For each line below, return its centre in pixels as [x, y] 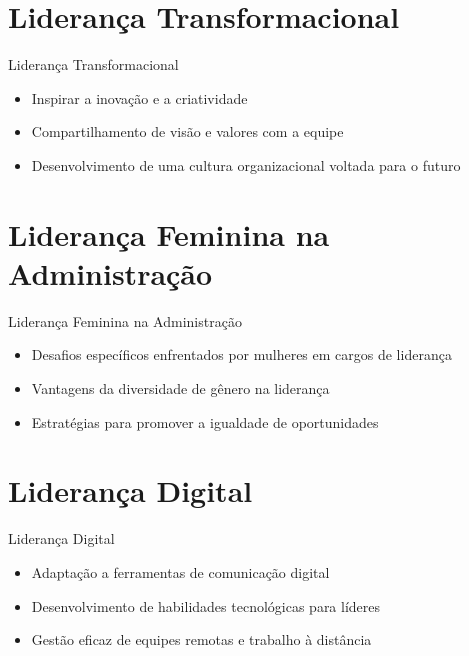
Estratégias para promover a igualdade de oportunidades [205, 421]
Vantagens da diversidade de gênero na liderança [180, 388]
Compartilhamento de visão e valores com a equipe [187, 131]
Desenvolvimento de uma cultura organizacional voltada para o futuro [246, 164]
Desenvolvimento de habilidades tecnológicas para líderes [206, 605]
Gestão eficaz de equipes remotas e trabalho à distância [201, 639]
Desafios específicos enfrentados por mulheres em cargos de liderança [241, 354]
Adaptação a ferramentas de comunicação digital [180, 571]
